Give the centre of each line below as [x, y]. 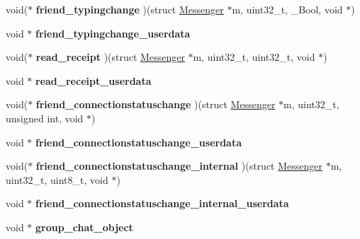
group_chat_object [84, 227]
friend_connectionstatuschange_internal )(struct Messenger [179, 166]
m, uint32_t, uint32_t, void [254, 57]
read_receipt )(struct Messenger [110, 57]
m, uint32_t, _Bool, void [287, 9]
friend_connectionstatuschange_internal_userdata [162, 203]
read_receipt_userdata [94, 80]
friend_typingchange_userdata [113, 33]
